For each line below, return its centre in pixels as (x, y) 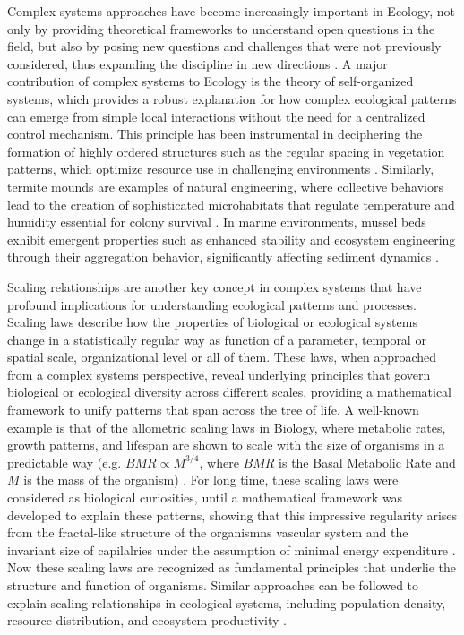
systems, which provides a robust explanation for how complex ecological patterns (232, 98)
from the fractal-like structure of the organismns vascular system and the (208, 532)
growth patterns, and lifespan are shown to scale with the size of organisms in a (226, 445)
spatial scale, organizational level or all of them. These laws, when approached (222, 357)
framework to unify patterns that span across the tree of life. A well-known (213, 410)
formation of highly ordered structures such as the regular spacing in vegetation (226, 151)
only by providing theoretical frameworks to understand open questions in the (221, 28)
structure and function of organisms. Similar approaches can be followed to (213, 585)
